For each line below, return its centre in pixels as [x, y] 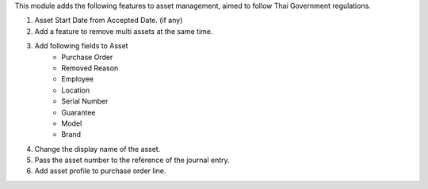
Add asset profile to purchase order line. [100, 171]
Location [76, 90]
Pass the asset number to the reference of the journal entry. [132, 160]
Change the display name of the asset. [97, 149]
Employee [78, 79]
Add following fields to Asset [81, 46]
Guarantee [78, 112]
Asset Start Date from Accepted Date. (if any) [109, 21]
